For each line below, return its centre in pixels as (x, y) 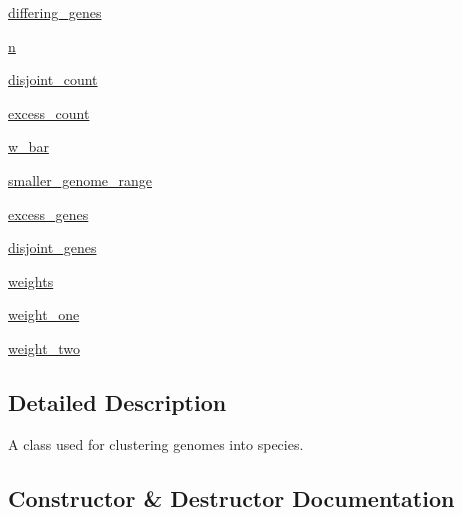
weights (31, 280)
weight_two (44, 347)
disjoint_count (53, 79)
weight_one (44, 314)
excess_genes (48, 213)
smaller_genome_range (80, 179)
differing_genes (55, 12)
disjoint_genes (52, 247)
